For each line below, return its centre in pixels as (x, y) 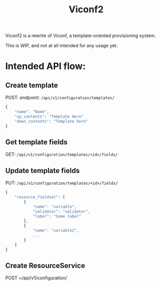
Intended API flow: (46, 66)
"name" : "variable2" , (56, 231)
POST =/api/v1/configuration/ (36, 278)
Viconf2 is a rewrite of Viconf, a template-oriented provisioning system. (81, 36)
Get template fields (36, 142)
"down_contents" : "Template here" (51, 121)
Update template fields (43, 170)
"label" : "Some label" (57, 216)
